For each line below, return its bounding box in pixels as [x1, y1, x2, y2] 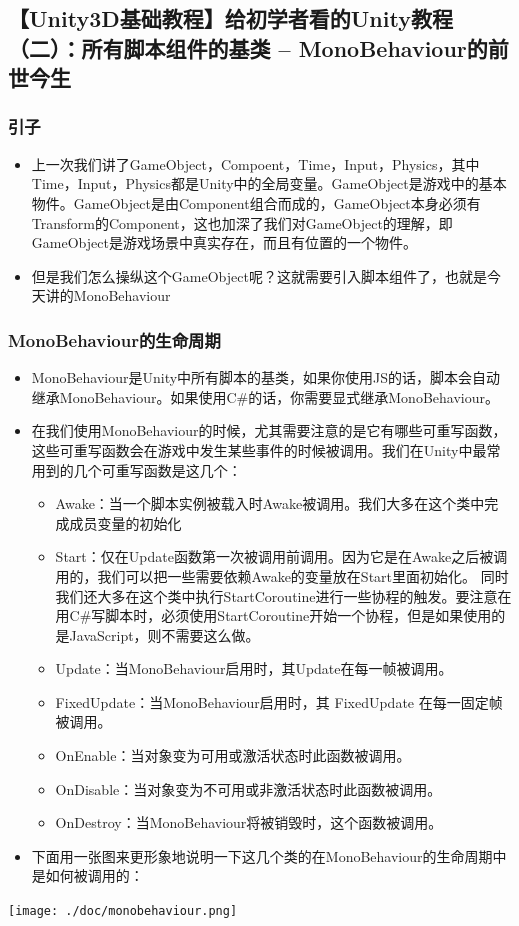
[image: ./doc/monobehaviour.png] [8, 904, 238, 919]
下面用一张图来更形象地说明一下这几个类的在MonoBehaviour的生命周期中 [31, 845, 507, 866]
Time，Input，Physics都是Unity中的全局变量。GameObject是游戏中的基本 [31, 173, 507, 194]
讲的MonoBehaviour [45, 285, 171, 306]
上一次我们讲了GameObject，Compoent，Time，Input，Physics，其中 [31, 153, 480, 174]
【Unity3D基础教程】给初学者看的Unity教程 [8, 3, 453, 34]
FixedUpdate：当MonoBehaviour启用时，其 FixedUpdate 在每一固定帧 [55, 691, 503, 712]
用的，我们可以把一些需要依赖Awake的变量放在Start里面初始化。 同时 [55, 565, 509, 586]
